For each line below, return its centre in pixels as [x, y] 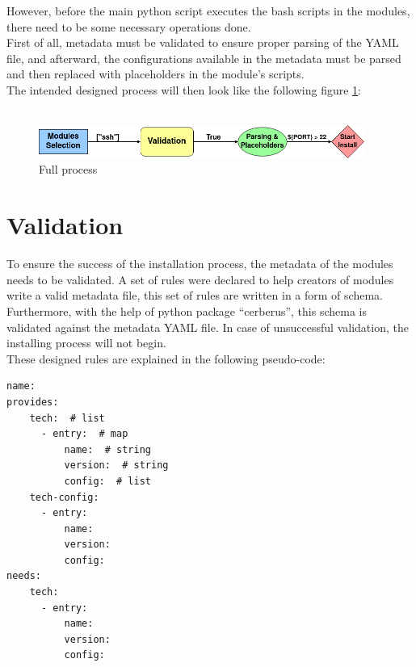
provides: [33, 402]
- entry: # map [84, 434]
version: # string [116, 466]
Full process [68, 169]
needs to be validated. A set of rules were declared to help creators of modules [200, 279]
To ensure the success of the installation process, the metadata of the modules [200, 264]
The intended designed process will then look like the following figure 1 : [184, 89]
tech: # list [67, 418]
